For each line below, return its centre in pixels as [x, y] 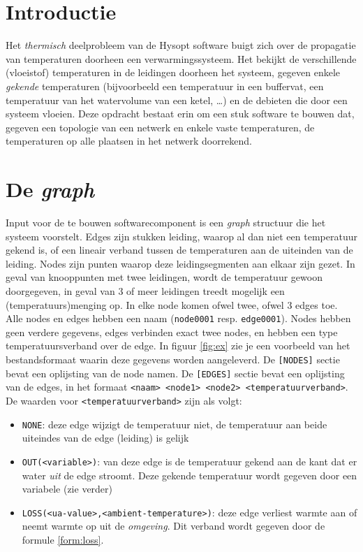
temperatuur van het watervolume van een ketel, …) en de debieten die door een [177, 100]
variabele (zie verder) [67, 489]
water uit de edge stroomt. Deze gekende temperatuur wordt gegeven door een [190, 475]
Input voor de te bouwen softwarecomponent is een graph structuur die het [166, 222]
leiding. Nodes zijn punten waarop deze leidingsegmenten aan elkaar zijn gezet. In [180, 263]
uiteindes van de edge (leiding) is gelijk [105, 438]
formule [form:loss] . [63, 539]
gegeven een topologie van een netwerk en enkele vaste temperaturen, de [160, 127]
